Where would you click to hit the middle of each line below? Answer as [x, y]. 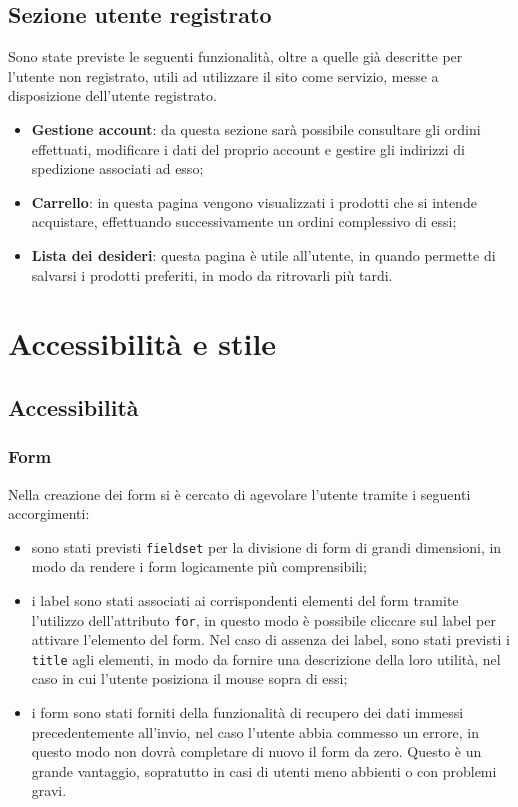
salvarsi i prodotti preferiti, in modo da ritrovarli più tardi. [212, 274]
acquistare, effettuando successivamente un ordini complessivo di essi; [244, 221]
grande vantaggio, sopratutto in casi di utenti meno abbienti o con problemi [264, 770]
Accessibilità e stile [142, 343]
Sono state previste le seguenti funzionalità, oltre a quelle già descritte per [235, 56]
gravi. [49, 790]
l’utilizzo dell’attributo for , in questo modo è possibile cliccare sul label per [263, 619]
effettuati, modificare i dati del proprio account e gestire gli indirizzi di [248, 148]
